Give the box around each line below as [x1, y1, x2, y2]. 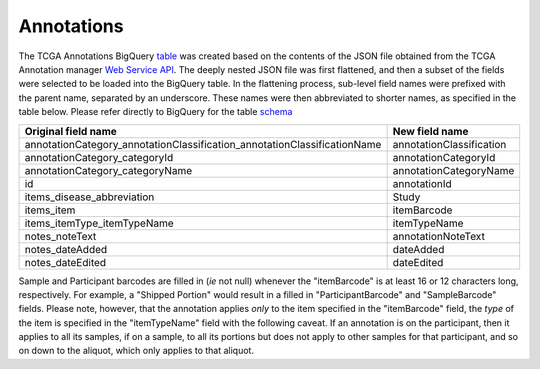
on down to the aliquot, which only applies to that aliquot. [18, 345, 255, 357]
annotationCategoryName [392, 163, 515, 177]
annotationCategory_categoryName [24, 163, 193, 177]
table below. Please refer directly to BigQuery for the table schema [18, 106, 293, 118]
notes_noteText [24, 229, 97, 243]
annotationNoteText [392, 229, 485, 243]
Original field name [24, 124, 117, 138]
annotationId [392, 176, 452, 190]
